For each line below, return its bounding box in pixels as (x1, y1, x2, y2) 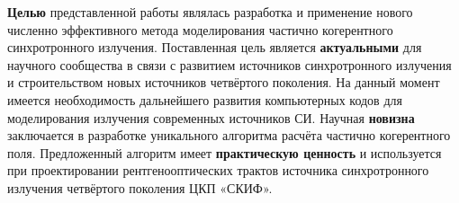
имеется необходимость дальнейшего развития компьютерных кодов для (7, 90, 402, 109)
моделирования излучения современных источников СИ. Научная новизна (7, 108, 415, 127)
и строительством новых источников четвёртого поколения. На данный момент (7, 73, 440, 92)
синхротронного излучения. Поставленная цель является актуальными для (7, 38, 422, 57)
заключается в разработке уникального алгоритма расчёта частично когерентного (7, 126, 451, 145)
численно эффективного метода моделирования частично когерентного (7, 20, 393, 39)
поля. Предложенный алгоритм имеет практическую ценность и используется (7, 143, 442, 162)
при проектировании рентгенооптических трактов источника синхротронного (7, 161, 429, 180)
